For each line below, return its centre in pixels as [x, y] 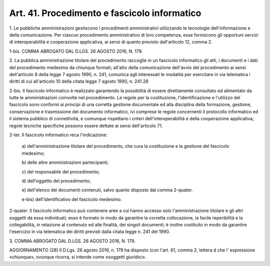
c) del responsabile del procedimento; [61, 172]
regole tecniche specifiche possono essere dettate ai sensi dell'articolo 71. [86, 126]
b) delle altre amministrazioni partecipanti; [65, 162]
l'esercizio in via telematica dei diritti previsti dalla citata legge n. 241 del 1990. [89, 232]
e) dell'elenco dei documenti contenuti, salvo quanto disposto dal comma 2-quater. [107, 190]
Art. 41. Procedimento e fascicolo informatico [105, 13]
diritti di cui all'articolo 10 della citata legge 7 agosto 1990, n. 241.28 [79, 81]
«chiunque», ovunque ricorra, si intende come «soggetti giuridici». [78, 257]
